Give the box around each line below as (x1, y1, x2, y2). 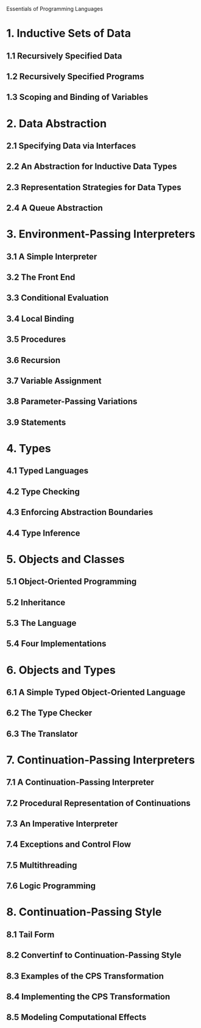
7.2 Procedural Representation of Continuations (6, 798, 191, 808)
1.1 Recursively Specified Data (6, 51, 122, 61)
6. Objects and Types (6, 663, 116, 677)
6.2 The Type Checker (6, 708, 93, 718)
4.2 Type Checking (6, 486, 80, 497)
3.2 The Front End (6, 272, 76, 283)
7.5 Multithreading (6, 860, 77, 870)
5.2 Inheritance (6, 597, 66, 608)
